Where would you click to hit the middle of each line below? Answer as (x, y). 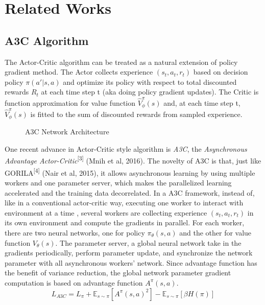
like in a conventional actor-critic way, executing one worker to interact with (124, 203)
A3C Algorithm (47, 40)
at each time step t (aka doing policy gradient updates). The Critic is (150, 92)
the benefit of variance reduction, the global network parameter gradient (118, 273)
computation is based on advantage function (74, 282)
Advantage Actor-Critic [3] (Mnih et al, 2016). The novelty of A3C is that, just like (133, 160)
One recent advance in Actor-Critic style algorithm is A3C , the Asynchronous (126, 148)
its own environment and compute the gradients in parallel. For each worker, (125, 222)
